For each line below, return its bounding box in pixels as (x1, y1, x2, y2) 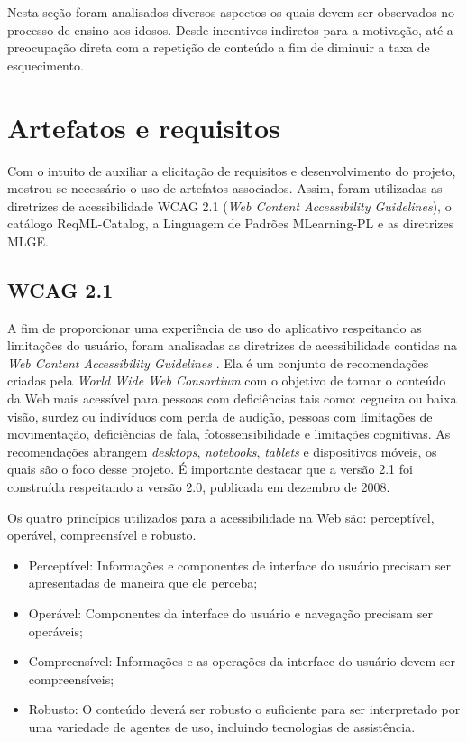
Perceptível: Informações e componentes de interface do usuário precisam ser (28, 555, 451, 574)
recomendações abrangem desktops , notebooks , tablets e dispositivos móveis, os (7, 441, 437, 460)
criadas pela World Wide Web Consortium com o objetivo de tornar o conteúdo (7, 371, 446, 390)
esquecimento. (7, 55, 84, 74)
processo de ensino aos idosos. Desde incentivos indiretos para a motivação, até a (7, 20, 453, 39)
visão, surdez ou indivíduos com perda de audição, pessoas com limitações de (7, 406, 433, 425)
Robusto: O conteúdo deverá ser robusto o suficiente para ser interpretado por (28, 700, 461, 719)
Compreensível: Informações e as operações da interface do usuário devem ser (28, 652, 455, 671)
